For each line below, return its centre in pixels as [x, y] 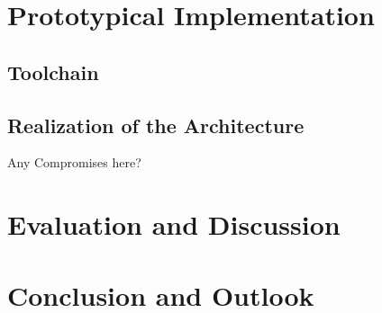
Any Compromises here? [74, 162]
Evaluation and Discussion [174, 224]
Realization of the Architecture [156, 125]
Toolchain [53, 72]
